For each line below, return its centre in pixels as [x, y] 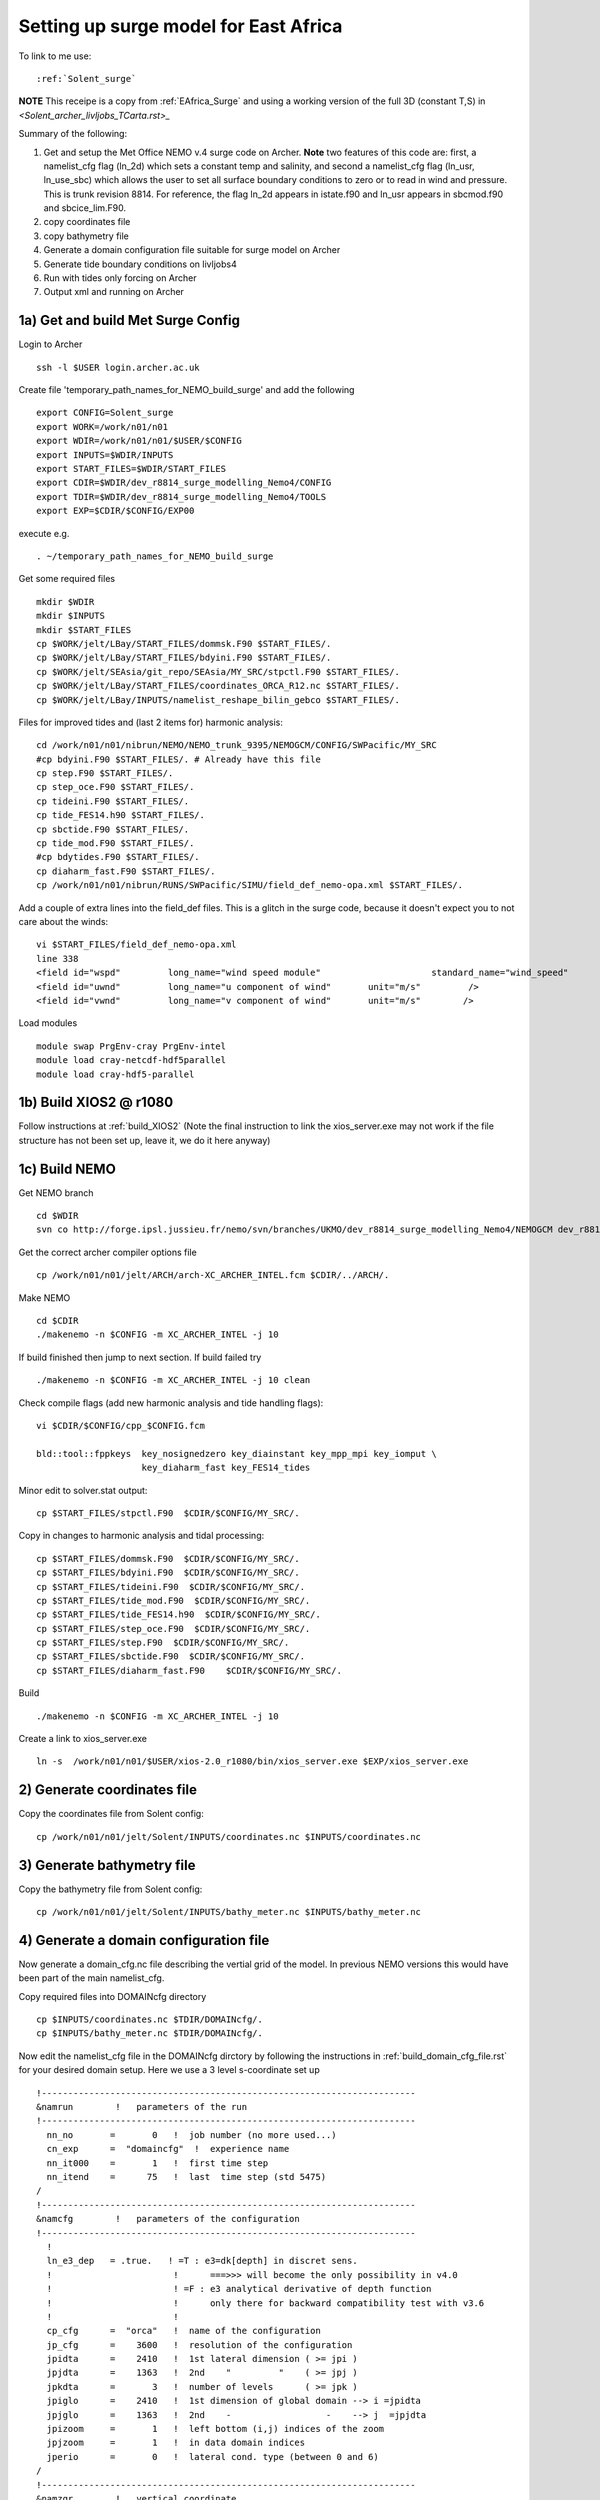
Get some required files [66, 579]
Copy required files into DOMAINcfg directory [112, 1996]
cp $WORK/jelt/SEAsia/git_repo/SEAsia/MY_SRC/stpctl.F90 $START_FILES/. [218, 671]
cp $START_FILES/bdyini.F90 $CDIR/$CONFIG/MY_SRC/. [168, 1573]
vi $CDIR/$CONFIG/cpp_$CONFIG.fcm [120, 1425]
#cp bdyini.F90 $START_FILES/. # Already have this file [179, 759]
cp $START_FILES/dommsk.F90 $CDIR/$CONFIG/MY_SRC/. [168, 1558]
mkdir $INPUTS [70, 616]
